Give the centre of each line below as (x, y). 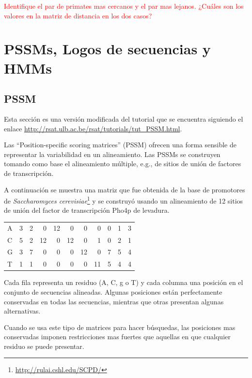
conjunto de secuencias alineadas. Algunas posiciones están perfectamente (113, 291)
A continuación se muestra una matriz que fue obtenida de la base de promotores (125, 189)
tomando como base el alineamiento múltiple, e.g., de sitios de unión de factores (123, 164)
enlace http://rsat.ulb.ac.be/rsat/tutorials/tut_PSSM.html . (93, 128)
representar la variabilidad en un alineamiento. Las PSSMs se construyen (112, 154)
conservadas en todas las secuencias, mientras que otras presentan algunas (114, 301)
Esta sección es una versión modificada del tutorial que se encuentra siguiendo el (124, 118)
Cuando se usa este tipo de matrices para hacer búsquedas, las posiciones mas (120, 327)
